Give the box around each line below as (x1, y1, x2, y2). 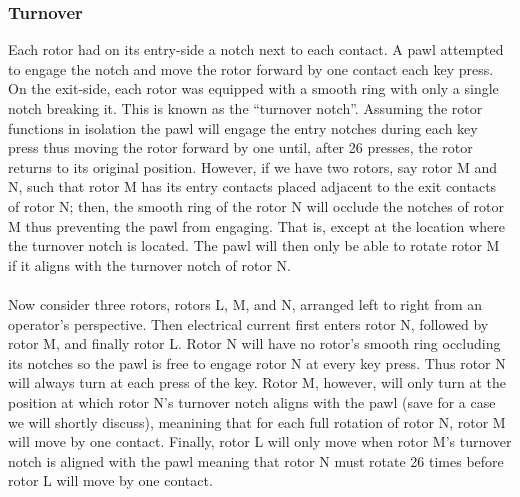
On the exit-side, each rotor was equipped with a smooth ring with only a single (8, 78, 499, 99)
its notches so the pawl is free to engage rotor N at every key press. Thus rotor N (8, 352, 506, 373)
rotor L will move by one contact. (8, 470, 213, 491)
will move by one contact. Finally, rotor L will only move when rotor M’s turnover (8, 431, 512, 452)
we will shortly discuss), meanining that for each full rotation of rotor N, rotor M (8, 411, 506, 432)
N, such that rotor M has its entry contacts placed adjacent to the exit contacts (8, 176, 497, 197)
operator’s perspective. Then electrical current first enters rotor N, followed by (8, 313, 489, 334)
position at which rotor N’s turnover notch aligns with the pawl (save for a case (8, 391, 496, 412)
